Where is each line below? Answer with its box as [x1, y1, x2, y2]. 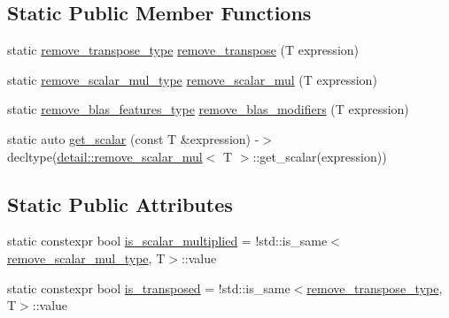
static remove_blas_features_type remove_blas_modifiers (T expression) [7, 100, 409, 118]
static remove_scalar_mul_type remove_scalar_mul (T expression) [7, 70, 377, 88]
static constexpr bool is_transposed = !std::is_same [7, 278, 290, 297]
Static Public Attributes [7, 190, 233, 217]
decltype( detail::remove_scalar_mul [7, 147, 203, 165]
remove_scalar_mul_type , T [7, 248, 166, 267]
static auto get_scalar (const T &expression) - [7, 129, 259, 148]
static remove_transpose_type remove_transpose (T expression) [7, 41, 360, 59]
